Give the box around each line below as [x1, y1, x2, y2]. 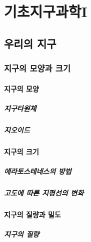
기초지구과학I [4, 1, 87, 22]
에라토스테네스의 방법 [4, 166, 71, 176]
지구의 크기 [4, 146, 39, 156]
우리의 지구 [4, 35, 56, 51]
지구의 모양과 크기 [4, 62, 70, 74]
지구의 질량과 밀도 [4, 209, 61, 219]
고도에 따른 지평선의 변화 [4, 187, 84, 198]
